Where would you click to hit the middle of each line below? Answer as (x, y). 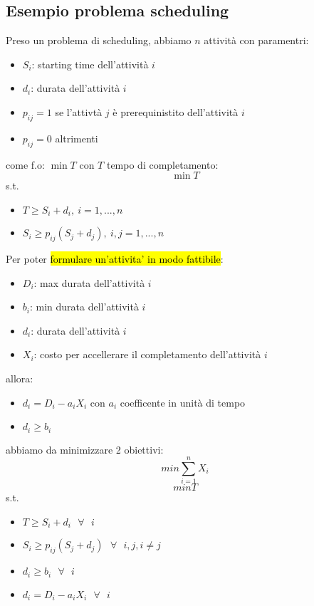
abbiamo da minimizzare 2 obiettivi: (85, 449)
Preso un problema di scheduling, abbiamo (99, 40)
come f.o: (25, 164)
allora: (20, 378)
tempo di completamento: (162, 164)
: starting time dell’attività (90, 64)
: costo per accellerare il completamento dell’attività (147, 354)
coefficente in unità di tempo (183, 402)
